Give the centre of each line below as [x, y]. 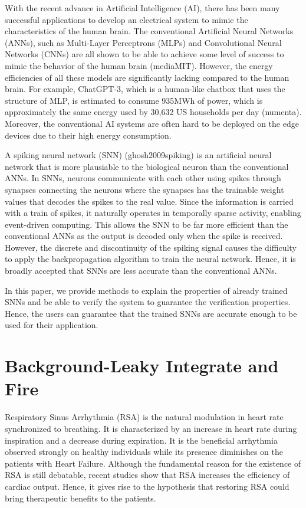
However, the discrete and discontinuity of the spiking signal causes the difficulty [151, 247]
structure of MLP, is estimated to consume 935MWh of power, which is [134, 100]
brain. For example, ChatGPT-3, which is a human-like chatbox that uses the [145, 89]
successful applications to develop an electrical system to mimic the [126, 19]
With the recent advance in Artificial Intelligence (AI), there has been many [142, 8]
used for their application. [52, 325]
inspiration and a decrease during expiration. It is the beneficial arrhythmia [141, 440]
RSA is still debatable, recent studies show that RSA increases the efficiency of [147, 475]
